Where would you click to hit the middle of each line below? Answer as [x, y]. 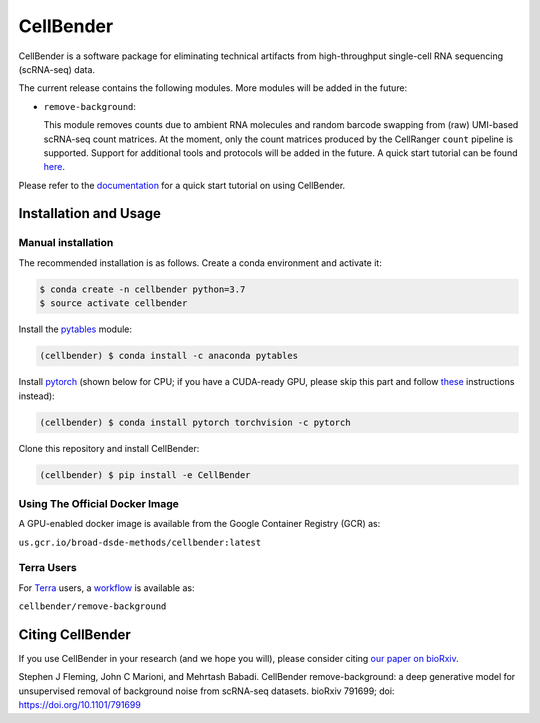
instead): [36, 396]
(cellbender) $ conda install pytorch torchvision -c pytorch [195, 422]
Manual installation [66, 243]
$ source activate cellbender [113, 303]
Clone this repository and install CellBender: [109, 448]
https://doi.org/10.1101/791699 [80, 705]
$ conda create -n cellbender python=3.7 [142, 289]
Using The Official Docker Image [99, 503]
